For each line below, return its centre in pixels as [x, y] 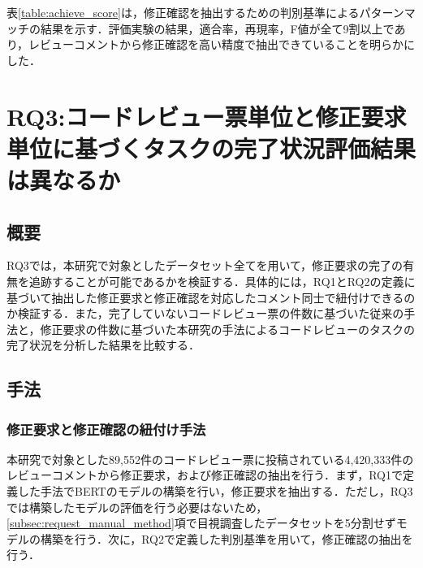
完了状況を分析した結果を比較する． [103, 345]
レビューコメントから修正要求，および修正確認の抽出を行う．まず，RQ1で [205, 475]
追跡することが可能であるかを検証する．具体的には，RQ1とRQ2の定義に [222, 281]
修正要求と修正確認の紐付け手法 [106, 429]
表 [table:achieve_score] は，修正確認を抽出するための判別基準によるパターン [205, 12]
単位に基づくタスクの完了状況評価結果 [211, 147]
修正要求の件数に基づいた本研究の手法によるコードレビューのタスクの [228, 329]
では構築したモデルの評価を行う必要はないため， [137, 507]
